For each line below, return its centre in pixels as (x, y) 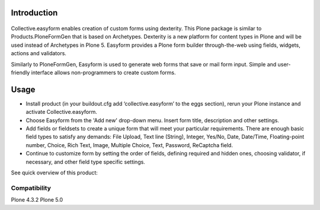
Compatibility (31, 188)
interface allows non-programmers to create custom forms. (103, 72)
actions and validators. (39, 53)
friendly (20, 72)
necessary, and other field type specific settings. (85, 162)
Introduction (34, 13)
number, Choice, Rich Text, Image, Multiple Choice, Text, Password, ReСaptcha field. (129, 145)
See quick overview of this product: (54, 173)
